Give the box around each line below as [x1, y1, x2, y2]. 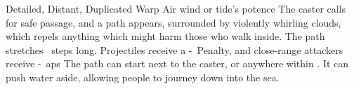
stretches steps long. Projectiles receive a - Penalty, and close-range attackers [6, 42, 343, 57]
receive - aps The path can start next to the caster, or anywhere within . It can [6, 56, 349, 71]
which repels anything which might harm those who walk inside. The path [6, 29, 325, 43]
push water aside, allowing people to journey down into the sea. [6, 69, 280, 84]
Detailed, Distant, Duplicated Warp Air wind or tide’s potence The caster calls [6, 1, 346, 15]
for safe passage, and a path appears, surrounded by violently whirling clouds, [6, 15, 341, 29]
